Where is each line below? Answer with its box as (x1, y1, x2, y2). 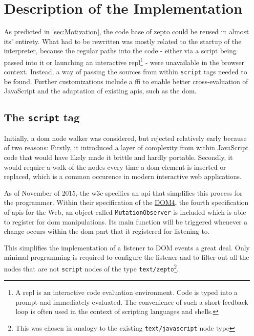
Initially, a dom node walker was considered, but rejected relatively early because (4, 133, 247, 143)
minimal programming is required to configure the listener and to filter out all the (4, 252, 249, 262)
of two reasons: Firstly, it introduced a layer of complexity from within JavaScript (4, 142, 249, 153)
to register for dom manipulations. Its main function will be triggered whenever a (4, 216, 248, 226)
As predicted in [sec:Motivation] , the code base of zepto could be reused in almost (4, 26, 249, 37)
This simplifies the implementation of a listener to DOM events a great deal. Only (4, 242, 250, 252)
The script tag (4, 110, 80, 125)
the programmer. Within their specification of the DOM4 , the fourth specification (4, 197, 249, 207)
